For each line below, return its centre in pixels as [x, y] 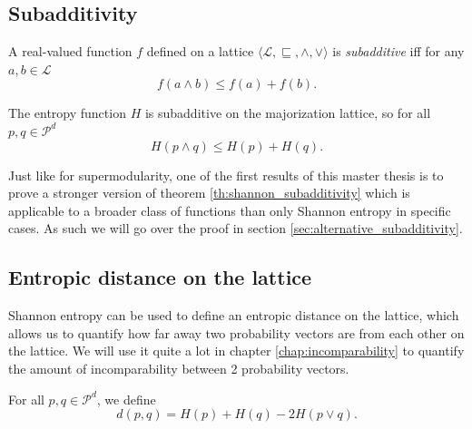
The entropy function [67, 113]
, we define [126, 399]
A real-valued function [70, 51]
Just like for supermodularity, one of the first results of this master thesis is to [226, 175]
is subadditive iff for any [398, 51]
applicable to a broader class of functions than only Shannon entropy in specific [230, 210]
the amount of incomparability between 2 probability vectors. [179, 368]
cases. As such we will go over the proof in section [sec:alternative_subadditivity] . [236, 228]
